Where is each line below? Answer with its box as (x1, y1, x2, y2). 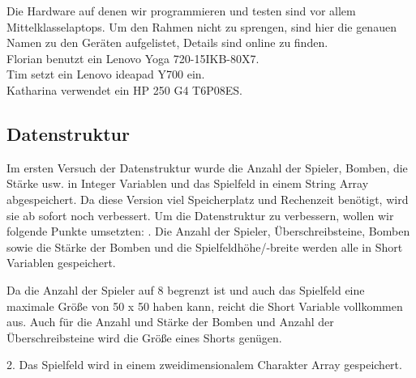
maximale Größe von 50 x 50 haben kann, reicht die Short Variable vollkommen (6, 297, 403, 314)
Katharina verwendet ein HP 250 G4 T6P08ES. (6, 81, 242, 98)
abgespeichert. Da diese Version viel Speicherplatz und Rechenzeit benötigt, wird (6, 190, 409, 207)
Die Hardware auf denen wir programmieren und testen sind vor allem (6, 2, 356, 19)
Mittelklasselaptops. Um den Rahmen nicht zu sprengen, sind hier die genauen (6, 18, 397, 35)
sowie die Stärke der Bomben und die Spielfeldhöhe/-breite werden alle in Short (6, 238, 403, 255)
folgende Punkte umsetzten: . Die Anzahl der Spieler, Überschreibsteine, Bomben (6, 223, 410, 240)
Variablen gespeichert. (6, 254, 116, 271)
